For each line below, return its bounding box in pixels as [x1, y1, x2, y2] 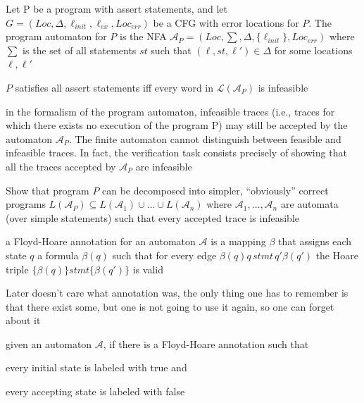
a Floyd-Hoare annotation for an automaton [6, 234, 196, 249]
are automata [280, 197, 339, 211]
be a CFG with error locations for [153, 15, 299, 30]
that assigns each [278, 234, 352, 249]
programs [6, 197, 46, 211]
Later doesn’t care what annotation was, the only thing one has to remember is [6, 285, 349, 300]
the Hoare [315, 247, 358, 262]
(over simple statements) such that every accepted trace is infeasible [6, 210, 300, 225]
